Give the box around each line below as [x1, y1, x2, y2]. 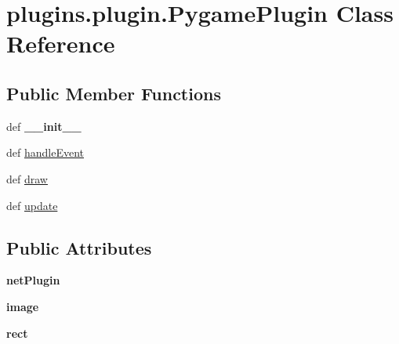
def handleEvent [6, 144, 85, 161]
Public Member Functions [6, 81, 221, 105]
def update [6, 197, 58, 213]
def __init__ [6, 118, 82, 134]
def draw [6, 170, 48, 186]
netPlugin [6, 272, 60, 288]
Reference [6, 27, 115, 60]
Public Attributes [6, 235, 152, 259]
